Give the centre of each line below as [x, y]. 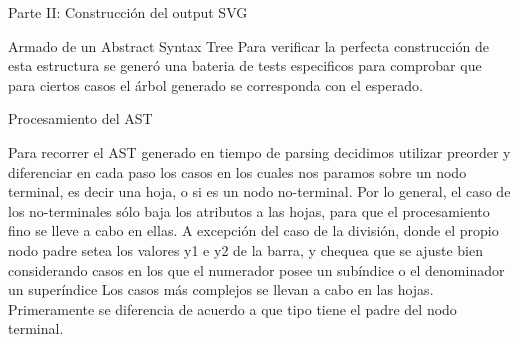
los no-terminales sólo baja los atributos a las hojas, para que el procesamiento [249, 210]
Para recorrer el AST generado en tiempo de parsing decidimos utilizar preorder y [259, 151]
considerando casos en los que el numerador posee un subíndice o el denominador [256, 269]
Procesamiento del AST [80, 118]
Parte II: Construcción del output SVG [128, 12]
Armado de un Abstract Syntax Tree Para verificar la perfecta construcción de [248, 45]
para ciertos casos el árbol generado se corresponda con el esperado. [215, 84]
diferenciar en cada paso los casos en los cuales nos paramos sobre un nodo [237, 171]
